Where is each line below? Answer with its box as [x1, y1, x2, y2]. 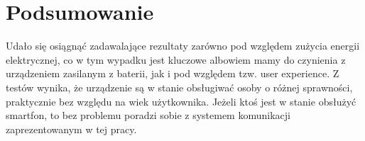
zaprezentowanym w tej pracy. [6, 121, 137, 136]
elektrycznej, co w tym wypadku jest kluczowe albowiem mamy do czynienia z [6, 52, 346, 67]
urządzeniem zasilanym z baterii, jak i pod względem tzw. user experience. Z [6, 66, 339, 81]
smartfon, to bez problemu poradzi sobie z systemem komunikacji [6, 108, 290, 123]
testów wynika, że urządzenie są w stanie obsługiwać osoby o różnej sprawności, [6, 79, 353, 94]
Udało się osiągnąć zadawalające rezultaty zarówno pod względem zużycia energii [6, 38, 360, 53]
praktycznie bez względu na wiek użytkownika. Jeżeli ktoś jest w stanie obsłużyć [6, 94, 356, 108]
